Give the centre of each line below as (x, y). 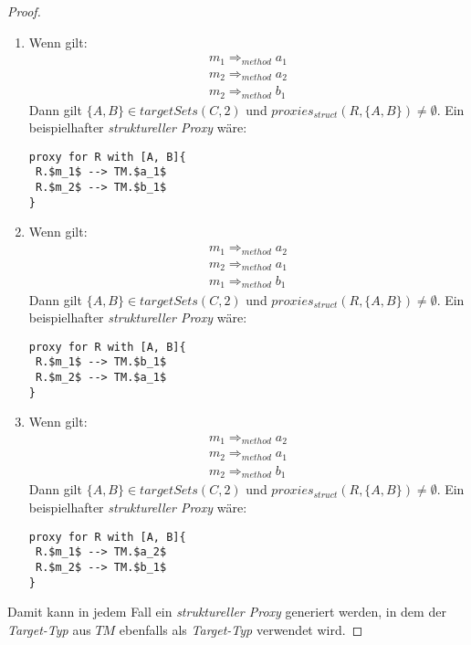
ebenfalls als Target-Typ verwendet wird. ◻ (241, 629)
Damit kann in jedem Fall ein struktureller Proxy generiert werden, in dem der (227, 612)
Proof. (24, 11)
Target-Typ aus (49, 629)
